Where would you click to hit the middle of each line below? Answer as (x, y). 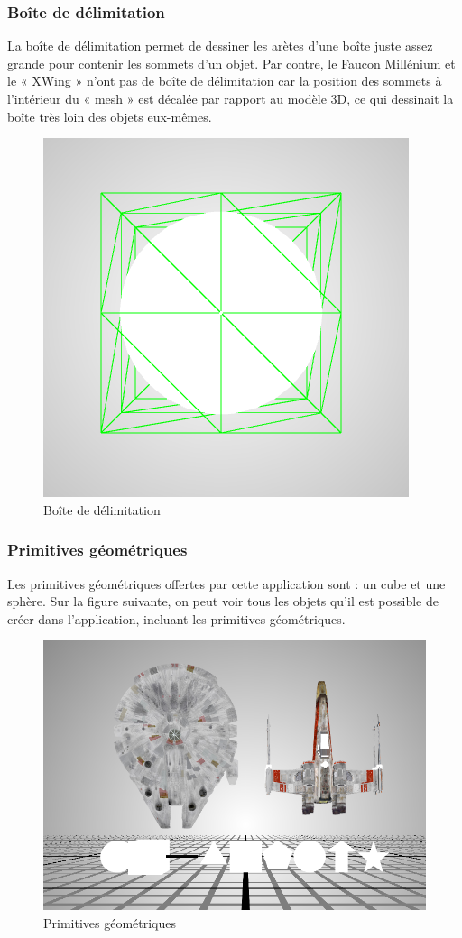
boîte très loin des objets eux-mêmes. (110, 116)
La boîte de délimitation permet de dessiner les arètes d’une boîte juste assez (220, 46)
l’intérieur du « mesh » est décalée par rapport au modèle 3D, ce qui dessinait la (231, 98)
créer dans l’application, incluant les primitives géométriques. (176, 618)
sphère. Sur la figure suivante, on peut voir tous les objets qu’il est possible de (223, 601)
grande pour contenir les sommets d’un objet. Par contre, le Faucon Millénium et (231, 63)
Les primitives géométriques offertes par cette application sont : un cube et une (226, 583)
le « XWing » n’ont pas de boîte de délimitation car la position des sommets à (225, 81)
